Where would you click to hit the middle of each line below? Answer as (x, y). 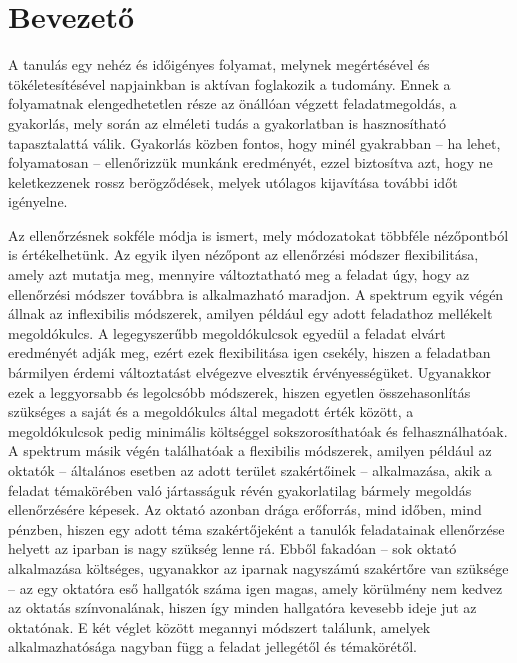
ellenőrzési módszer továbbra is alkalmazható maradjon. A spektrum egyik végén (256, 293)
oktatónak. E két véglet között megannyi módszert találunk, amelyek (219, 626)
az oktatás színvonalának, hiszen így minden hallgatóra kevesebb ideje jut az (242, 607)
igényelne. (38, 201)
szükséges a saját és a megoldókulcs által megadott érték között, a (211, 411)
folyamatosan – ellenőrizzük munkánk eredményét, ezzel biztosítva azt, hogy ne (250, 162)
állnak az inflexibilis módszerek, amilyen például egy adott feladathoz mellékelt (250, 313)
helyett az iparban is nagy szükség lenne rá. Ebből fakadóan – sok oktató (232, 548)
